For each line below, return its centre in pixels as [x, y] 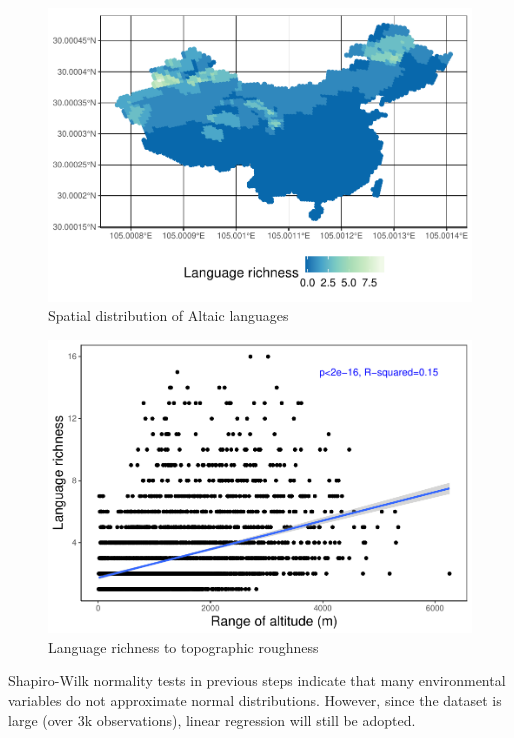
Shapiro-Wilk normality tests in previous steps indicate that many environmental [257, 680]
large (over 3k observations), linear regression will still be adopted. [212, 719]
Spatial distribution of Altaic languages [168, 315]
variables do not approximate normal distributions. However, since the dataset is [255, 700]
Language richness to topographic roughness [183, 646]
